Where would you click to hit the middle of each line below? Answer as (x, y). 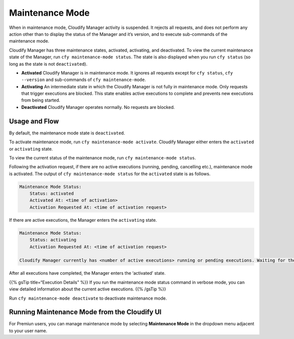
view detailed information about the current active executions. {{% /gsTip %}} (87, 289)
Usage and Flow (34, 121)
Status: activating (53, 240)
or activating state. (31, 149)
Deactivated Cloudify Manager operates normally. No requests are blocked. (98, 107)
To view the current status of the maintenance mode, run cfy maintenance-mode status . (102, 157)
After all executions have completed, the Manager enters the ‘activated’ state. (87, 273)
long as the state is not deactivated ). (48, 64)
